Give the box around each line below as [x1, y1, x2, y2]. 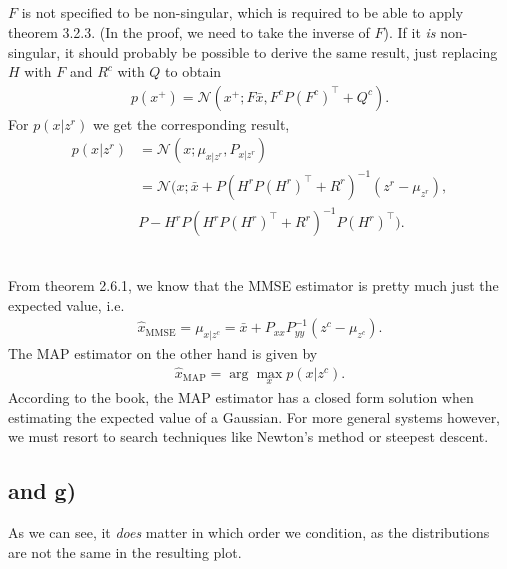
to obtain [165, 61, 222, 82]
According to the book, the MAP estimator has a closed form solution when [8, 386, 474, 407]
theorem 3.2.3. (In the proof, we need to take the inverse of [8, 21, 370, 42]
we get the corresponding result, [92, 113, 290, 134]
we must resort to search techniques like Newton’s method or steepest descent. [8, 426, 489, 447]
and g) [8, 475, 77, 506]
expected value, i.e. [8, 294, 125, 315]
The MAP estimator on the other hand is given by [8, 342, 318, 363]
